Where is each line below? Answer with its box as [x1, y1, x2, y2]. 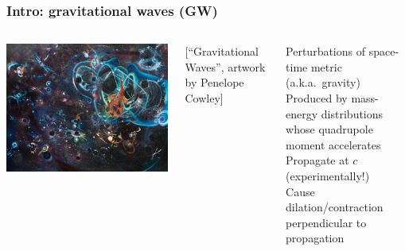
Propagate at [286, 152, 349, 168]
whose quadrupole [286, 121, 373, 137]
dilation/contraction [286, 199, 384, 215]
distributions [321, 105, 384, 122]
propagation [286, 230, 345, 246]
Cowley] [185, 90, 224, 106]
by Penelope [185, 74, 244, 91]
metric [310, 58, 342, 75]
